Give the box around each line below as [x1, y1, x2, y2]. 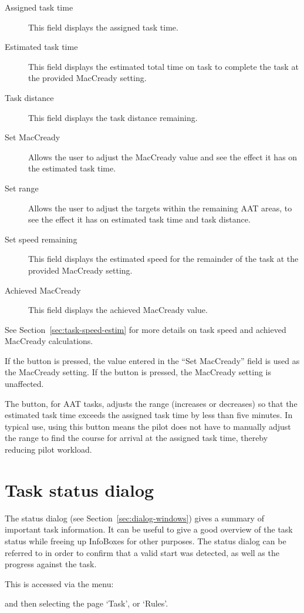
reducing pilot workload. [5, 443, 92, 456]
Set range [5, 181, 39, 194]
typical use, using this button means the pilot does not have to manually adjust [5, 420, 291, 432]
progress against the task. [5, 558, 97, 570]
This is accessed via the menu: [5, 577, 114, 590]
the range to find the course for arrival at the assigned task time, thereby [5, 432, 268, 444]
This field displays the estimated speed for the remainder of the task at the [28, 252, 299, 265]
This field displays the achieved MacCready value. [28, 304, 208, 316]
